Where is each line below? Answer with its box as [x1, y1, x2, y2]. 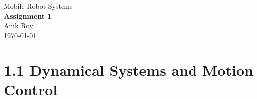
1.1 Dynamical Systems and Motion [4, 59, 253, 80]
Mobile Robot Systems [4, 1, 73, 11]
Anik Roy [4, 20, 33, 31]
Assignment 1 [4, 10, 52, 21]
